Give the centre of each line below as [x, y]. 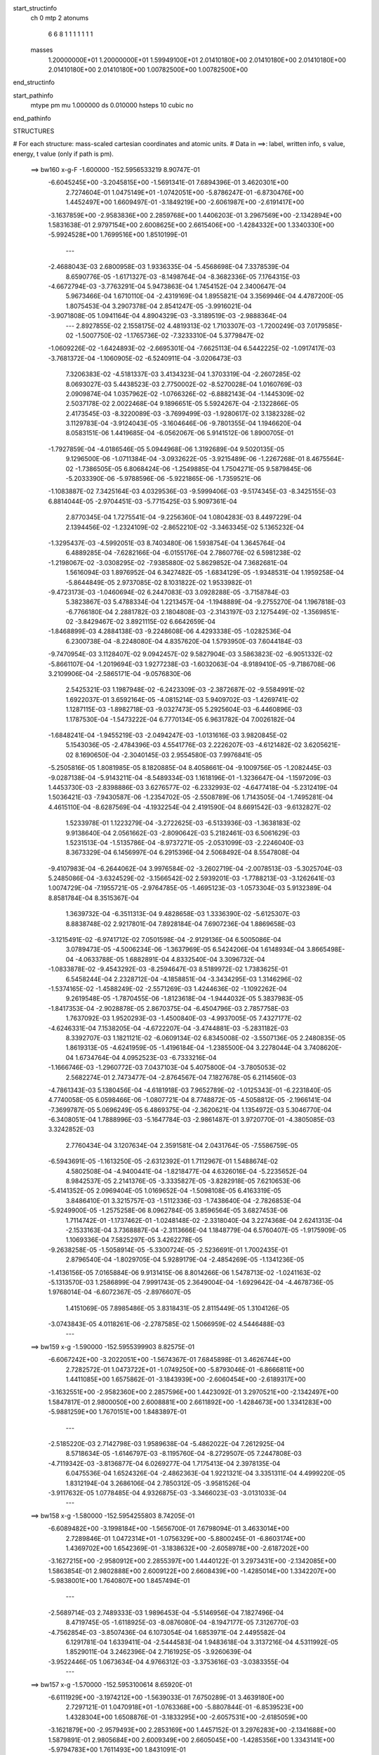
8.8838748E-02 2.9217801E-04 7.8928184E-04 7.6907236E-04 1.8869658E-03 [181, 924]
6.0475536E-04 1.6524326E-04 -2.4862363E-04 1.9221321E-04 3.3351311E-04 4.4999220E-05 [205, 1473]
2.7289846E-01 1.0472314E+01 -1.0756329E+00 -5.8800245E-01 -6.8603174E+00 [185, 1538]
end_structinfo [34, 82]
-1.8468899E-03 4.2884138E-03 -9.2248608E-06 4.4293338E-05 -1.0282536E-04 [169, 631]
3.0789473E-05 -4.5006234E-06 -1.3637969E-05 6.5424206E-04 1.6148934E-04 [185, 949]
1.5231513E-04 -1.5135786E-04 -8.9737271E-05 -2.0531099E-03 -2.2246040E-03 [185, 842]
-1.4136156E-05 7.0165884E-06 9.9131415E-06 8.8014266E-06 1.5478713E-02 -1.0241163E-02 [185, 1272]
